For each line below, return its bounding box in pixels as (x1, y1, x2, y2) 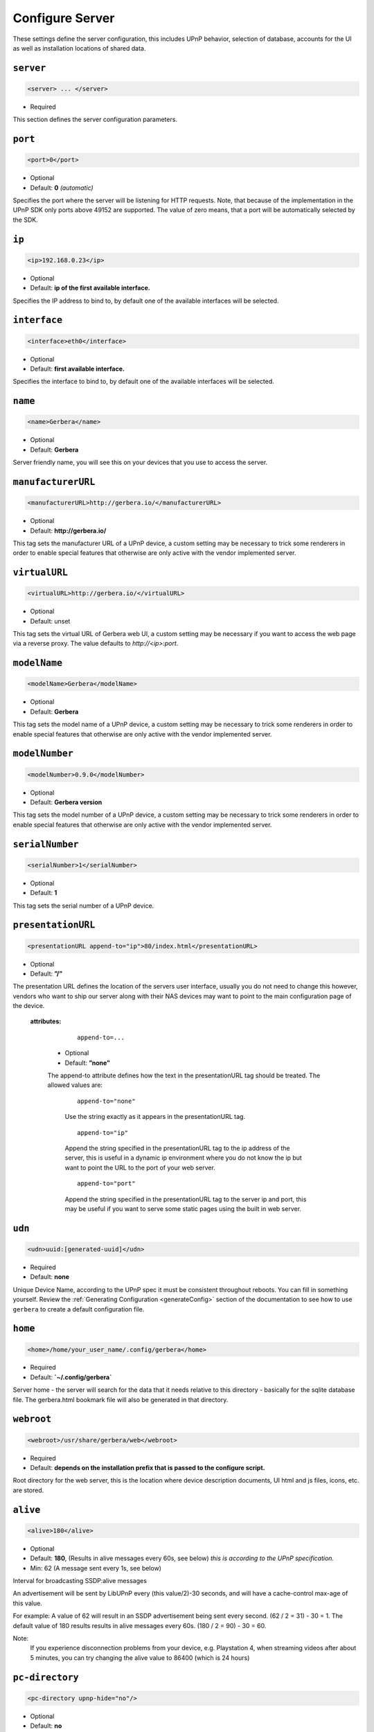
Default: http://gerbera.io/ (30, 527, 107, 535)
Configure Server (12, 10, 115, 26)
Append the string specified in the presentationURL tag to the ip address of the (64, 1144, 290, 1152)
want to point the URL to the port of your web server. (64, 1163, 216, 1172)
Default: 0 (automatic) (30, 184, 93, 192)
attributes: (30, 1017, 62, 1025)
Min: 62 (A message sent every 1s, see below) (30, 1564, 162, 1572)
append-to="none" (77, 1097, 136, 1105)
